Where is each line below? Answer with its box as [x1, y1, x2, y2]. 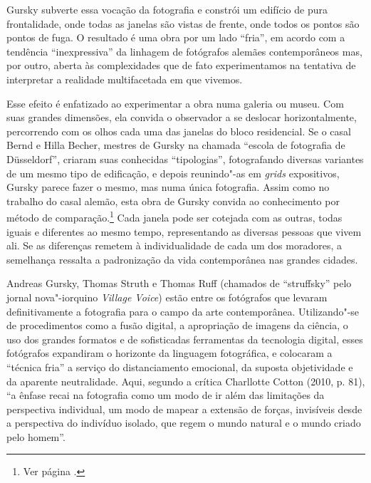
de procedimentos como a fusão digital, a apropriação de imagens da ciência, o [6, 318, 348, 333]
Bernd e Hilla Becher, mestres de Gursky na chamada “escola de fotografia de [6, 137, 345, 152]
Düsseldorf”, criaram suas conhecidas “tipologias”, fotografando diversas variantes [6, 151, 364, 166]
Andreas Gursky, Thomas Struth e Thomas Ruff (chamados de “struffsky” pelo [6, 276, 352, 291]
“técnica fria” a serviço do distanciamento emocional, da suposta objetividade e [6, 359, 353, 374]
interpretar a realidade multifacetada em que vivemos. [6, 71, 243, 86]
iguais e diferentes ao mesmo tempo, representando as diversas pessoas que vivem [6, 224, 362, 239]
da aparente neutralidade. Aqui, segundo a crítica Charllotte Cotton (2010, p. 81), [6, 373, 365, 388]
